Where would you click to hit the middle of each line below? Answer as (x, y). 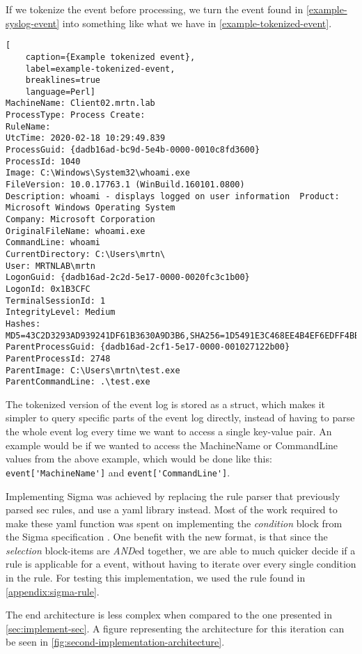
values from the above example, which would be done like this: (139, 459)
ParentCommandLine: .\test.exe (78, 382)
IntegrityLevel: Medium (61, 312)
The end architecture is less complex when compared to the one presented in (169, 615)
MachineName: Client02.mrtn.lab (80, 103)
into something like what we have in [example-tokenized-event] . (197, 23)
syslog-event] (33, 23)
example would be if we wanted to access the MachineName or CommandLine (172, 445)
